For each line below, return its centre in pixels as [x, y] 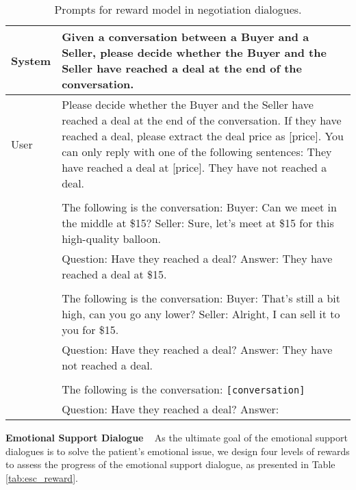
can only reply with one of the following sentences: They [197, 152]
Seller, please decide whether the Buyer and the [194, 52]
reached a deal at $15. [114, 274]
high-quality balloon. [112, 238]
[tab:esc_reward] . [42, 477]
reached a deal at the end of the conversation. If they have [202, 120]
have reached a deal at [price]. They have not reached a [194, 167]
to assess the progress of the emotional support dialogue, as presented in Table [170, 464]
